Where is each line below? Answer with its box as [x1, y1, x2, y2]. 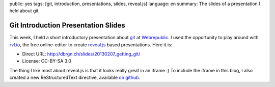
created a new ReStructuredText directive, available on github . [9, 74, 140, 81]
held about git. [9, 8, 40, 14]
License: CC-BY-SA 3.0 [22, 58, 71, 64]
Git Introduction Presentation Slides [9, 21, 126, 30]
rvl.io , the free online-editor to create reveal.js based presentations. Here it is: [9, 41, 173, 48]
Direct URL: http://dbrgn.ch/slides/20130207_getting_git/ [22, 51, 141, 57]
